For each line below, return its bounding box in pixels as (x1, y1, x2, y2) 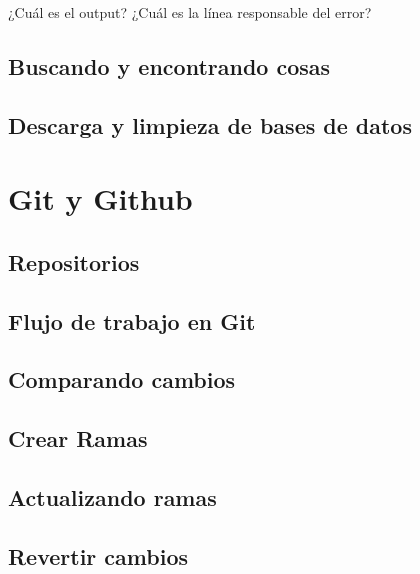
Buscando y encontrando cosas (8, 50, 331, 81)
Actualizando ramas (8, 482, 217, 513)
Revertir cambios (8, 540, 189, 571)
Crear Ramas (8, 423, 148, 454)
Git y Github (8, 178, 193, 219)
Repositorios (8, 246, 140, 277)
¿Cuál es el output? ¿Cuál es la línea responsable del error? (8, 2, 372, 22)
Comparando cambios (8, 364, 236, 395)
